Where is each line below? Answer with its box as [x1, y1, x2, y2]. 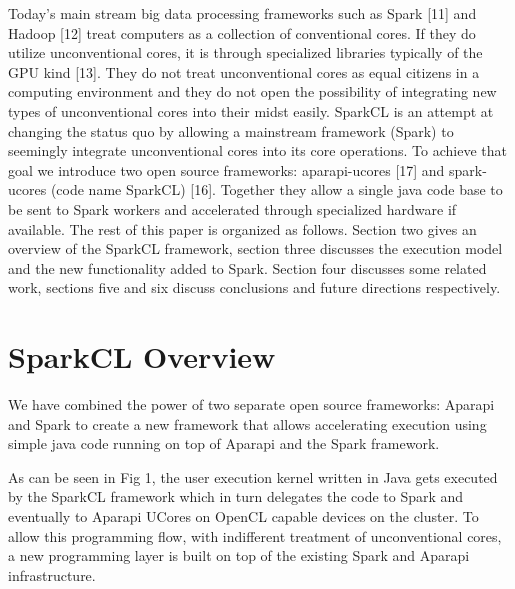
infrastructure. [8, 564, 96, 585]
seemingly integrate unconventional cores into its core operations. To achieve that [8, 140, 507, 161]
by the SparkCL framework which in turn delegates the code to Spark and [8, 486, 464, 507]
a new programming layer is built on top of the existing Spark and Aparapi [8, 545, 470, 566]
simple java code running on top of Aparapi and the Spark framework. [8, 433, 440, 454]
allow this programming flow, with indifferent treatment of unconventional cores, [8, 525, 502, 546]
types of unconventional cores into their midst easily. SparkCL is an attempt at [8, 100, 494, 121]
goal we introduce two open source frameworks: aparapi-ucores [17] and [8, 159, 445, 180]
